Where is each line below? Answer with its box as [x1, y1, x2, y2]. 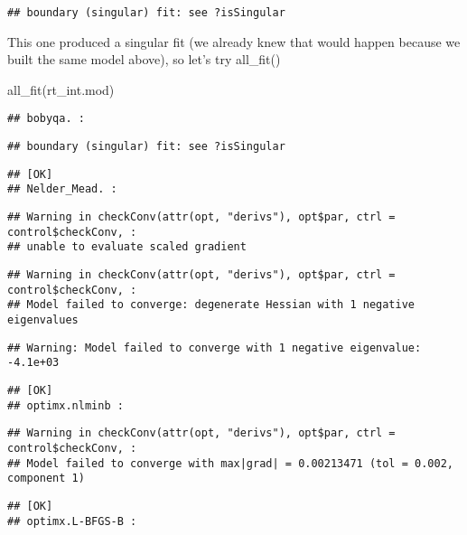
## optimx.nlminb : [7, 399, 124, 412]
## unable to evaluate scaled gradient [7, 240, 247, 254]
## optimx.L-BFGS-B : [7, 514, 137, 528]
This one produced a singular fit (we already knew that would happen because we [7, 32, 461, 51]
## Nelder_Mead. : [7, 183, 117, 196]
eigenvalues [7, 314, 79, 326]
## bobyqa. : [7, 112, 85, 126]
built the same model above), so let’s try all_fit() [7, 50, 281, 69]
